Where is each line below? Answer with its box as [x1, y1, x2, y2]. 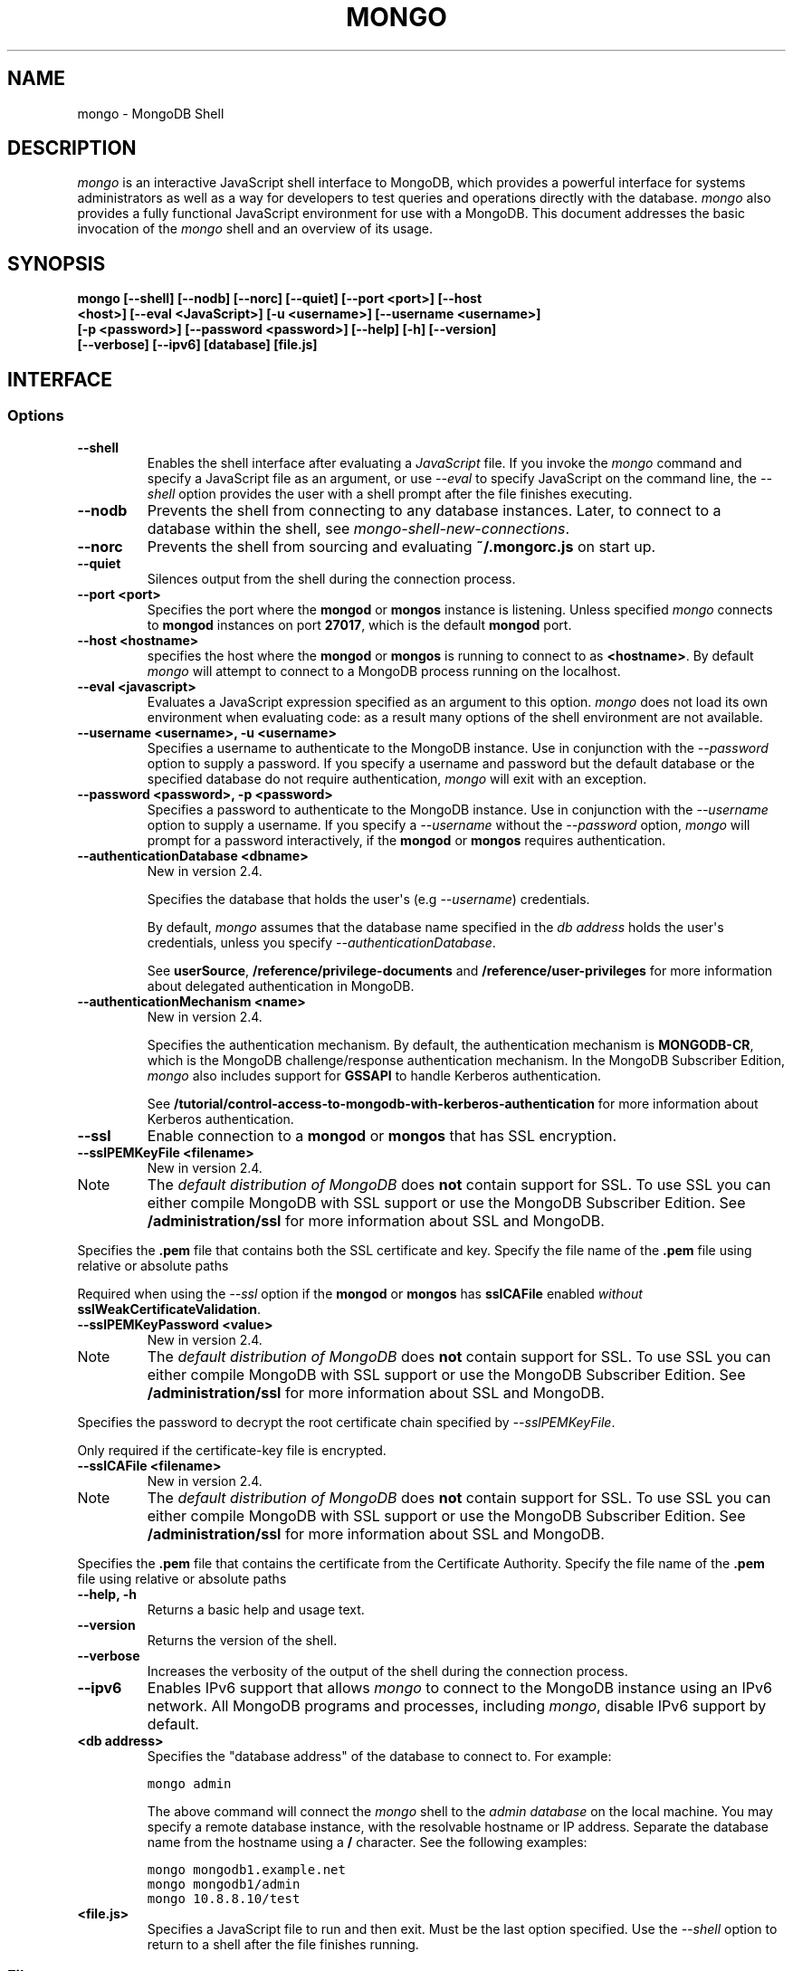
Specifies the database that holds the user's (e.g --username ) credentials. [147, 890, 590, 907]
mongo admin [147, 1776, 232, 1791]
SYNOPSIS [7, 252, 106, 275]
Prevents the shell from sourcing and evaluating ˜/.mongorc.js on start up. [147, 537, 656, 556]
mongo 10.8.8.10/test [147, 1890, 301, 1906]
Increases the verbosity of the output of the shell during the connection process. [147, 1662, 628, 1679]
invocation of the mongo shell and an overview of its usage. [77, 221, 433, 237]
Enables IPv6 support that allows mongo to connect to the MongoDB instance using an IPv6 [147, 1678, 772, 1697]
